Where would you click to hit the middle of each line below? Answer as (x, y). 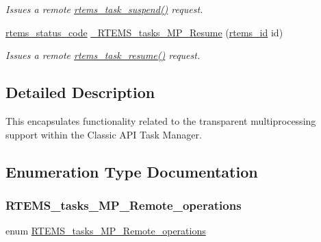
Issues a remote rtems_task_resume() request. (103, 55)
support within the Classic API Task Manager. (104, 134)
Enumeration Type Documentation (132, 171)
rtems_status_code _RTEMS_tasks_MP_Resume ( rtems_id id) (144, 32)
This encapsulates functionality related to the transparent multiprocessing (161, 120)
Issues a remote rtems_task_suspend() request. (104, 9)
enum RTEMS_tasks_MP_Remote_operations (106, 231)
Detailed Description (80, 92)
